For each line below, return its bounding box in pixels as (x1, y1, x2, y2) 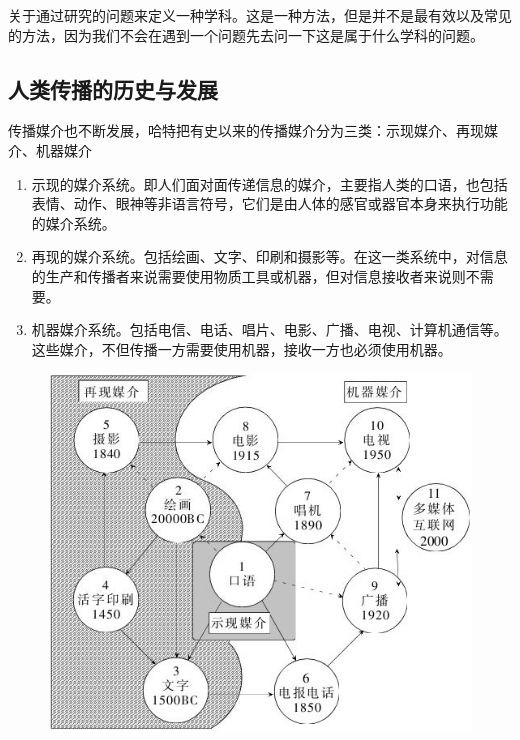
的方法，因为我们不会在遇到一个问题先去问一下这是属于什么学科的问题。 (8, 24, 484, 45)
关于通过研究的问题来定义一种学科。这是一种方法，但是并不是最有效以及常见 (8, 5, 512, 25)
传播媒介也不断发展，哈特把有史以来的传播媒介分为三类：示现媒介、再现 (8, 120, 484, 141)
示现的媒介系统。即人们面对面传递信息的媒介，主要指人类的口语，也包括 (31, 173, 508, 194)
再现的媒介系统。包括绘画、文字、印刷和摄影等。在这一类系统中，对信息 (31, 246, 508, 267)
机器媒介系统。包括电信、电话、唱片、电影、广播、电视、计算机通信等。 (31, 319, 508, 340)
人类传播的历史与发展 (8, 73, 218, 104)
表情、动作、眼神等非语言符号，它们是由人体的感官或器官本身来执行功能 (31, 193, 508, 214)
